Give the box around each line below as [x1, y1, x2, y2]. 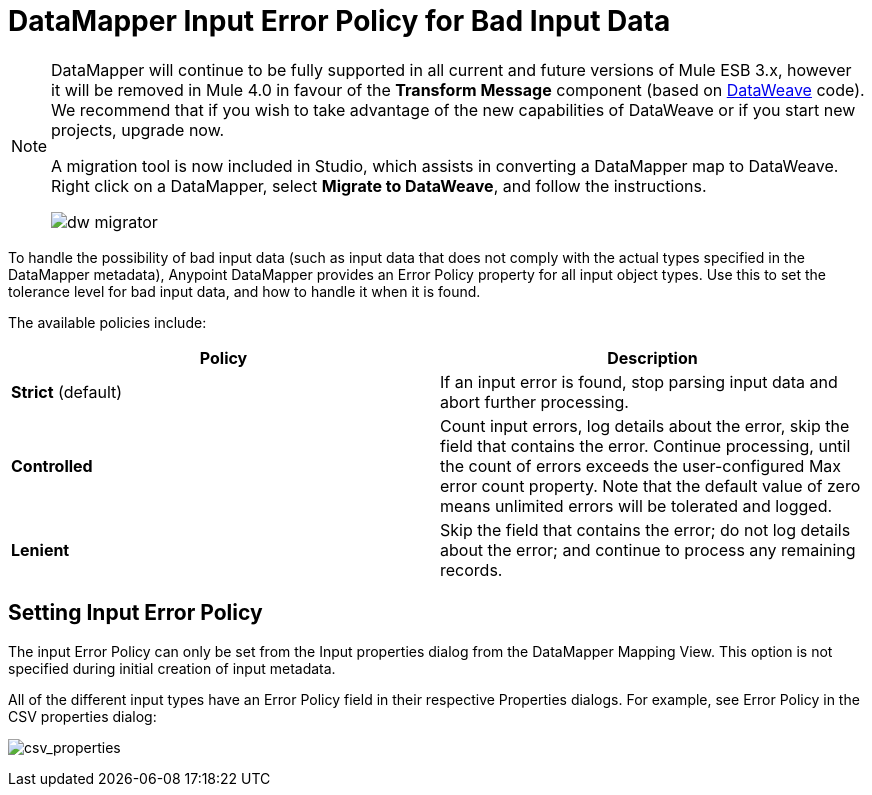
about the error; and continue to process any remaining [440, 539, 856, 560]
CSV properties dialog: [8, 707, 157, 725]
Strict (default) [11, 381, 123, 402]
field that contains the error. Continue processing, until [440, 435, 851, 456]
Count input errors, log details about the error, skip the [440, 415, 850, 436]
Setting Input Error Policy [8, 600, 263, 626]
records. [440, 559, 503, 580]
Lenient [11, 539, 70, 560]
